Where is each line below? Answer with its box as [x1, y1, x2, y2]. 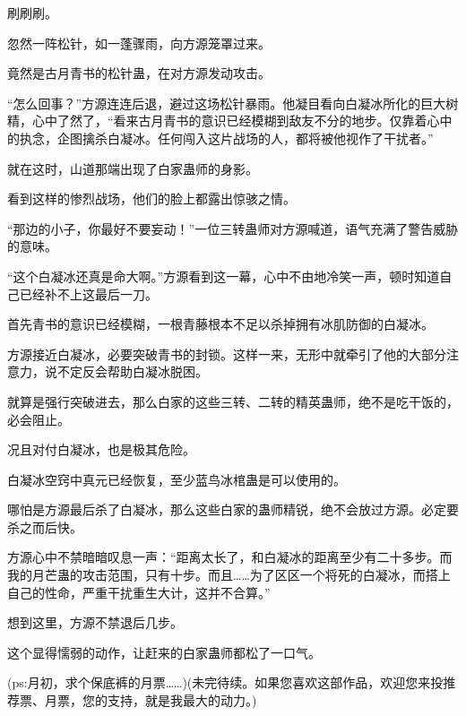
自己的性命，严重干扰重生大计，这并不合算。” [7, 582, 271, 601]
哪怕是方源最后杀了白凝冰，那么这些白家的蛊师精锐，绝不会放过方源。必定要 [7, 500, 459, 519]
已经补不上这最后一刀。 [19, 284, 158, 303]
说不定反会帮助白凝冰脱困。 [44, 362, 208, 381]
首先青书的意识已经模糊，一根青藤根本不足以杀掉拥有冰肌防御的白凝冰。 [7, 315, 434, 333]
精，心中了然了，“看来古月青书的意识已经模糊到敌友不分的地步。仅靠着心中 [7, 111, 453, 130]
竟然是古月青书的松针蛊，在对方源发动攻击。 [7, 64, 271, 82]
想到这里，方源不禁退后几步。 [7, 613, 183, 632]
